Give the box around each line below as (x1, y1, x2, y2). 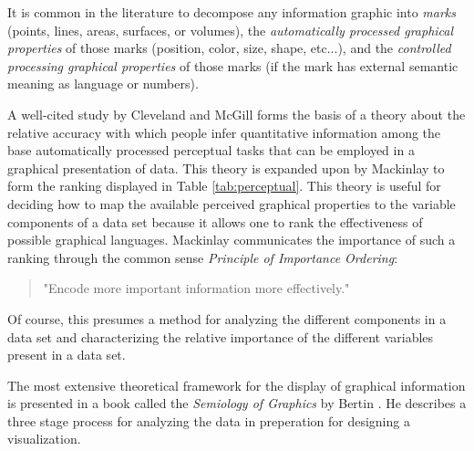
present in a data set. (7, 345, 126, 364)
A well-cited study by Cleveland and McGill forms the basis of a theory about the (7, 104, 466, 123)
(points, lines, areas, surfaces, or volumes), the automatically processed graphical (7, 20, 454, 39)
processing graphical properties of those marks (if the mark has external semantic (7, 56, 459, 75)
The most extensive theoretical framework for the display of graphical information (7, 375, 466, 394)
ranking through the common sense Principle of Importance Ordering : (7, 247, 398, 267)
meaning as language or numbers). (7, 74, 199, 93)
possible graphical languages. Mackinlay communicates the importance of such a (7, 230, 456, 249)
